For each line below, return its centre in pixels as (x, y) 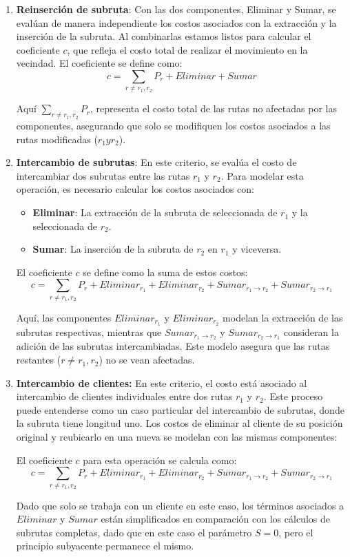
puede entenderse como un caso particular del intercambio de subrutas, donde (180, 409)
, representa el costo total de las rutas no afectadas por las (213, 108)
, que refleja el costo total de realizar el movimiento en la (187, 49)
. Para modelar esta (262, 175)
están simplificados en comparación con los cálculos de (215, 519)
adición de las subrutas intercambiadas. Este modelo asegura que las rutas (173, 346)
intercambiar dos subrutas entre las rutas (103, 175)
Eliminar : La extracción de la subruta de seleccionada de (155, 212)
